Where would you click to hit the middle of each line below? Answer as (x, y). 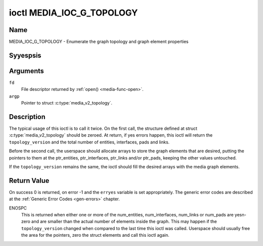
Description (27, 117)
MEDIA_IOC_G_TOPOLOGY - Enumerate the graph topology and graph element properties (99, 42)
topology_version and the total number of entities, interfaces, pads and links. (89, 142)
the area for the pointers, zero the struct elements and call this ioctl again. (95, 235)
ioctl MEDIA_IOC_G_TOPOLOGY (74, 13)
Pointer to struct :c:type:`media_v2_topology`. (67, 103)
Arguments (27, 71)
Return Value (29, 181)
